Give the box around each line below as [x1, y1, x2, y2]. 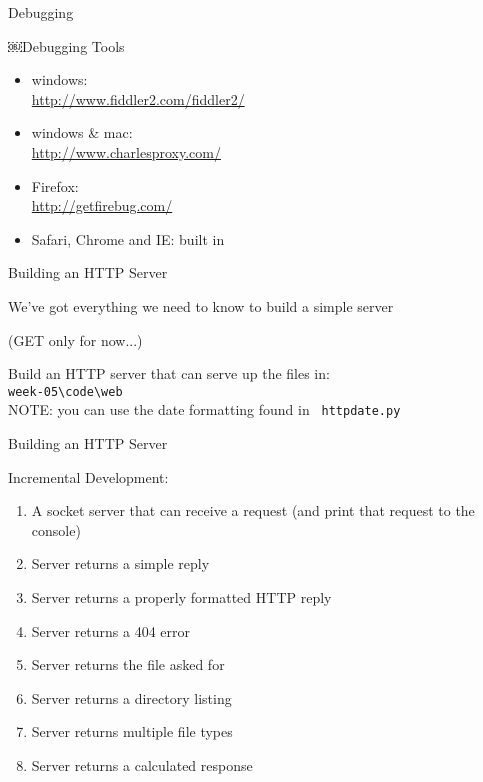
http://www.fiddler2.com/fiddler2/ [31, 88, 245, 109]
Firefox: [31, 175, 79, 196]
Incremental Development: [8, 466, 169, 487]
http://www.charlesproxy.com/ [31, 141, 221, 162]
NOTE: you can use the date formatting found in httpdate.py [8, 399, 401, 420]
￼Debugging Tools [8, 35, 125, 56]
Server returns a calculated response [31, 754, 253, 775]
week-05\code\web [8, 384, 123, 399]
